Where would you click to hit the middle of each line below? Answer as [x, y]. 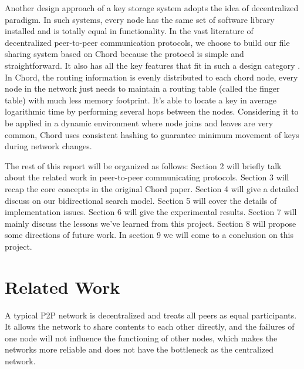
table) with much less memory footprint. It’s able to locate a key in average [141, 100]
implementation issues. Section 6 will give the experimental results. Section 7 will [151, 212]
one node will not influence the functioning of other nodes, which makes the [141, 338]
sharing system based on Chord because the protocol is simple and [124, 54]
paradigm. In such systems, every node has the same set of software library [140, 19]
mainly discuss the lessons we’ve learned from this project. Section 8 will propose [151, 223]
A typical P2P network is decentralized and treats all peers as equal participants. [151, 315]
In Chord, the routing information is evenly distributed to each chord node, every [151, 77]
